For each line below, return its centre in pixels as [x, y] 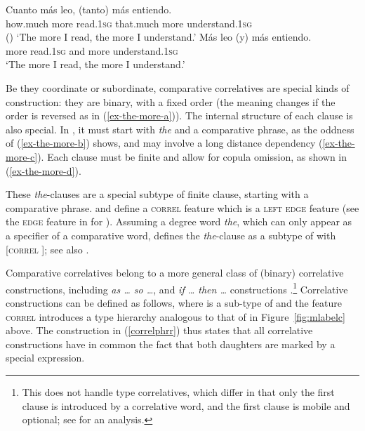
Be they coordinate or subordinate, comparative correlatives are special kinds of [178, 87]
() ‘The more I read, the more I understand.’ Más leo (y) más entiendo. [159, 37]
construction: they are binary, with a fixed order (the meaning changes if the [171, 101]
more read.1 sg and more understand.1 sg [92, 50]
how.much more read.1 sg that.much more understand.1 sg [129, 23]
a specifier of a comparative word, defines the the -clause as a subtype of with [171, 235]
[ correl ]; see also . [47, 249]
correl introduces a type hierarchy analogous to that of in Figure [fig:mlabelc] [175, 316]
